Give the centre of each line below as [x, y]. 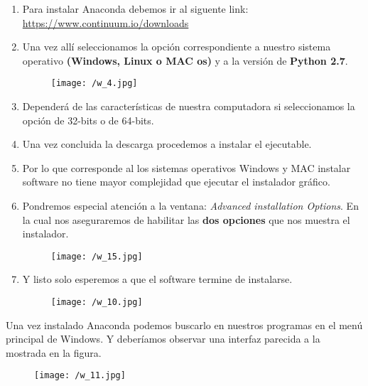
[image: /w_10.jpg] [97, 302]
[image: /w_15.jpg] [97, 256]
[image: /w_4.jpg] [94, 84]
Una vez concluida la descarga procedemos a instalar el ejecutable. [167, 144]
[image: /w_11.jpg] [80, 376]
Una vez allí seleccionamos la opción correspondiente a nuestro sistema [177, 47]
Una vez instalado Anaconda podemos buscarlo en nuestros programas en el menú [184, 325]
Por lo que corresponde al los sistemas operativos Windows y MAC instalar [186, 167]
